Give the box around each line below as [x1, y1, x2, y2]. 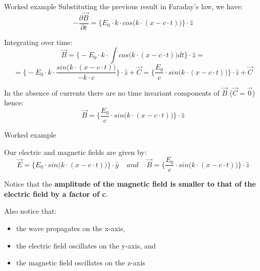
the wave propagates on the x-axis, [16, 223, 125, 234]
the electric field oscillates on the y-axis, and [16, 240, 156, 251]
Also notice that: [4, 206, 57, 216]
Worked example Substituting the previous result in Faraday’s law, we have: [4, 1, 243, 11]
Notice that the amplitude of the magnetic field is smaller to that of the [4, 178, 256, 189]
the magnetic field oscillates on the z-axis [16, 257, 145, 268]
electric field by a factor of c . [4, 188, 108, 199]
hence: [4, 97, 24, 108]
